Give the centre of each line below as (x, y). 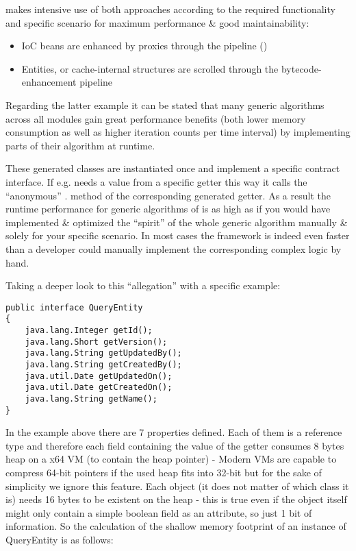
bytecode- (301, 68)
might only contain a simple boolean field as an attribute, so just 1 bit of (159, 512)
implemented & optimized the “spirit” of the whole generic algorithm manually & (177, 222)
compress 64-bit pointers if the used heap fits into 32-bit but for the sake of (164, 473)
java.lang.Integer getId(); (89, 330)
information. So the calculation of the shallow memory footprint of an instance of (176, 526)
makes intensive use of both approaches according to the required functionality (170, 9)
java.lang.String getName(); (91, 399)
